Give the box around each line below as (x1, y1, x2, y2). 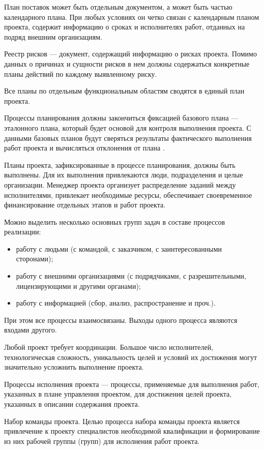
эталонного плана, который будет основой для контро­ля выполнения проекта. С (4, 122, 251, 133)
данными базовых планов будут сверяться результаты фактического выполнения (4, 132, 252, 143)
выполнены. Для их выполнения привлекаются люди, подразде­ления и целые (4, 169, 243, 180)
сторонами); (16, 253, 53, 264)
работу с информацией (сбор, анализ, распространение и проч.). (16, 297, 216, 308)
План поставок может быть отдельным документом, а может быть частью (4, 2, 232, 12)
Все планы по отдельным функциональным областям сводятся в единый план (4, 85, 245, 96)
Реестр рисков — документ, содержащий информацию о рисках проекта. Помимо (4, 48, 257, 59)
